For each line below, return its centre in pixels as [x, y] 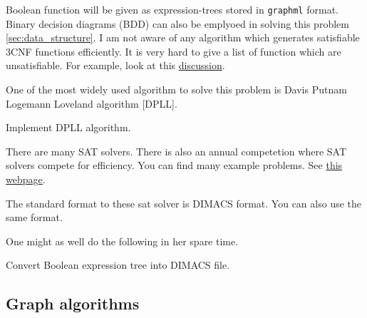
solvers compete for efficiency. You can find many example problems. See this [174, 165]
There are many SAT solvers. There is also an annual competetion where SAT [176, 151]
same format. [34, 217]
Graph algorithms [73, 303]
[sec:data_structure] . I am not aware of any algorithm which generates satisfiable [183, 37]
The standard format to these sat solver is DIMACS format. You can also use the [184, 203]
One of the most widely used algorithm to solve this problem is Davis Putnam [176, 89]
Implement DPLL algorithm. [68, 127]
